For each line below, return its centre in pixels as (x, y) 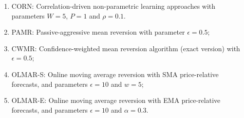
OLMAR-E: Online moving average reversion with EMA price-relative (116, 100)
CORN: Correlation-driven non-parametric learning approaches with (113, 6)
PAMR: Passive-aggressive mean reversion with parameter (98, 32)
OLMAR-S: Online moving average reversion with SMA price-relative (115, 74)
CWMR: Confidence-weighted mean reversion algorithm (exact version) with (126, 48)
